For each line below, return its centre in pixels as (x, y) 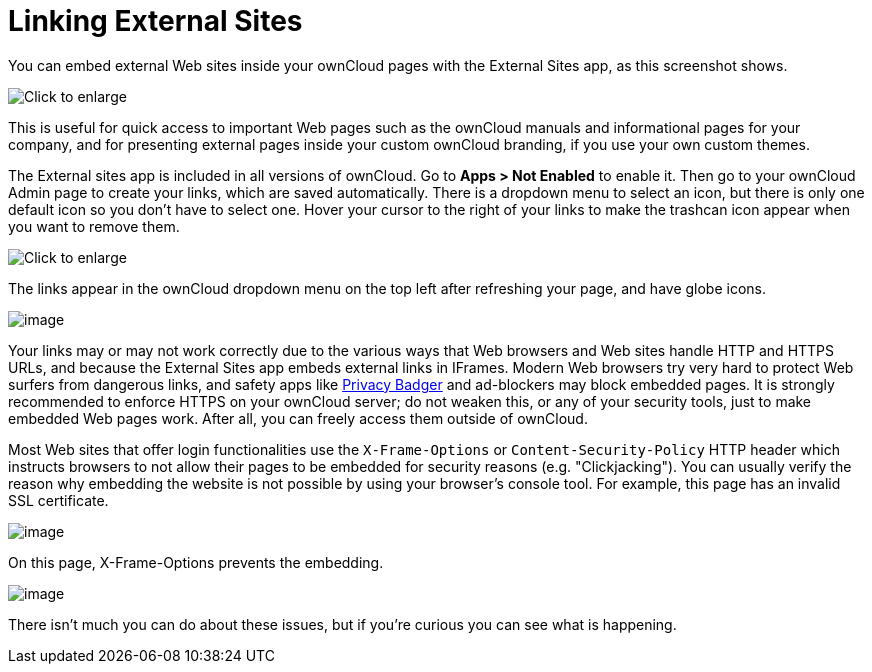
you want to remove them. (94, 226)
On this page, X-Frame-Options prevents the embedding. (196, 562)
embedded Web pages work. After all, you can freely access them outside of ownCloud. (298, 418)
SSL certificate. (58, 500)
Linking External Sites (155, 21)
